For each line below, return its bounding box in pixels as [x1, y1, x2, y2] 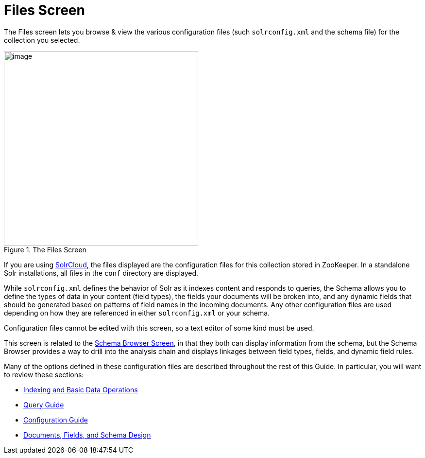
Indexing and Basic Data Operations [23, 385, 138, 394]
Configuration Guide [23, 415, 88, 424]
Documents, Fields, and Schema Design [23, 430, 151, 439]
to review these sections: [4, 370, 84, 379]
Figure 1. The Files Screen [4, 245, 86, 254]
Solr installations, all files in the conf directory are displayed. [4, 268, 199, 277]
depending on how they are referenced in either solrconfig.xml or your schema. [4, 308, 270, 317]
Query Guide [23, 400, 64, 409]
